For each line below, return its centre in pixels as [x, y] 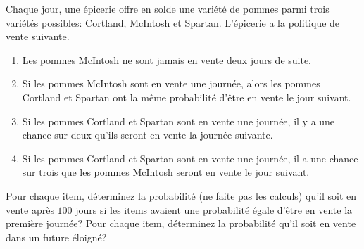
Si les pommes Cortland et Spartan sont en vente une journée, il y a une [178, 121]
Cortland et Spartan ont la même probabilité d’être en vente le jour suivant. [187, 97]
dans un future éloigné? [56, 237]
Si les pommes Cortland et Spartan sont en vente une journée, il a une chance [190, 158]
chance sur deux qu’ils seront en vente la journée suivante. [148, 135]
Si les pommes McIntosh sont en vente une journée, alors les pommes [171, 83]
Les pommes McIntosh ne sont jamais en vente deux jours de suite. [167, 59]
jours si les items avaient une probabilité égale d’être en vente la [214, 209]
